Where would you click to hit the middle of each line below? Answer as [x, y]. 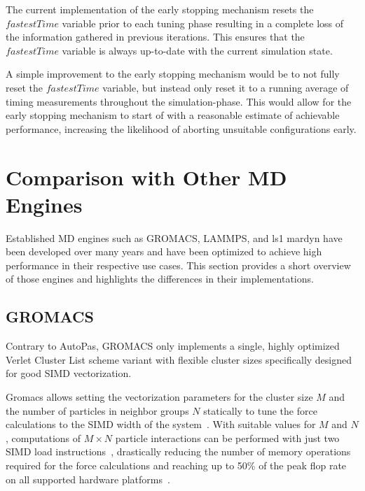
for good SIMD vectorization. [69, 373]
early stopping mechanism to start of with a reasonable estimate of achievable [173, 115]
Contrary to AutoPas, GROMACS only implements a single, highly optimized [173, 346]
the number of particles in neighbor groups [97, 410]
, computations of [43, 437]
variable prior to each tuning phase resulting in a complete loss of [203, 23]
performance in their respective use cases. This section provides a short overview [178, 265]
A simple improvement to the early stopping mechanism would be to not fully [173, 74]
